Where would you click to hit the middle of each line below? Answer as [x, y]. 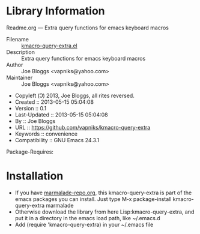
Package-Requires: [30, 152]
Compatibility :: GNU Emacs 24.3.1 [57, 140]
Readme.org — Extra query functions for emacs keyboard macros [88, 28]
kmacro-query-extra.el [49, 46]
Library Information [56, 11]
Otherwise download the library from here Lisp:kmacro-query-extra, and [105, 212]
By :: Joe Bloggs [35, 121]
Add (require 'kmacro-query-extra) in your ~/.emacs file [84, 224]
